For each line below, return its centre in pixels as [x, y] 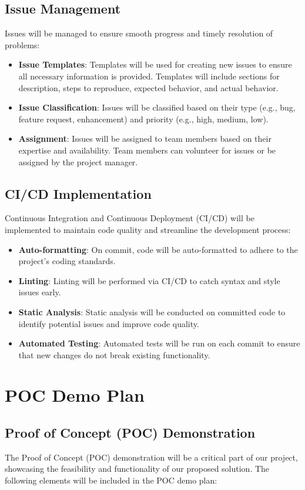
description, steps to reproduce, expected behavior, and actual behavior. [148, 87]
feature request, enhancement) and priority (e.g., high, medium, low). [143, 119]
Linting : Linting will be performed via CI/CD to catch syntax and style [149, 280]
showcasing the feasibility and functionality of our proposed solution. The [137, 469]
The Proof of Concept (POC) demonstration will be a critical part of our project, [151, 457]
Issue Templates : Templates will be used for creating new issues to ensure [155, 64]
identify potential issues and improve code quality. [109, 323]
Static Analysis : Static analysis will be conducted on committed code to [152, 311]
